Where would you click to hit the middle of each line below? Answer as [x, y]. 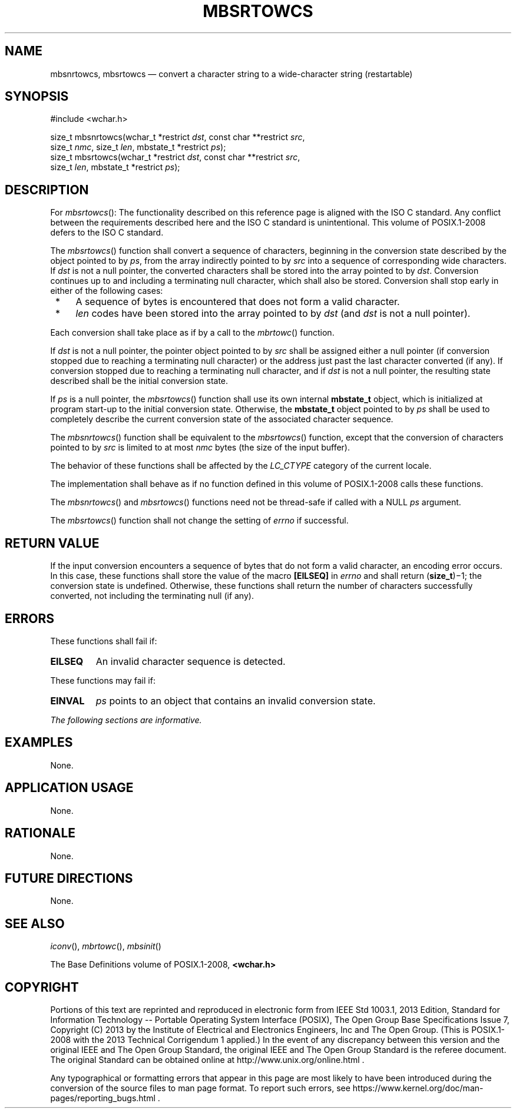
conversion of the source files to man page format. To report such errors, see [200, 1088]
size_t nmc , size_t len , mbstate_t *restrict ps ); [138, 147]
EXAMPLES [39, 743]
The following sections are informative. [126, 720]
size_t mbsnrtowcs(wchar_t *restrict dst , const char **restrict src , [178, 137]
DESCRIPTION [47, 190]
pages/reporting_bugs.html [103, 1098]
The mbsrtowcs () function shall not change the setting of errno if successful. [199, 521]
